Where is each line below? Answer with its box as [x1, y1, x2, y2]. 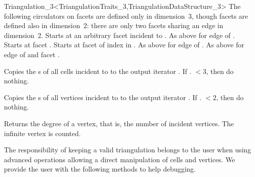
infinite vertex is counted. [4, 128, 81, 138]
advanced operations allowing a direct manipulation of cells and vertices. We [4, 154, 235, 164]
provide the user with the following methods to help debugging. [4, 164, 196, 174]
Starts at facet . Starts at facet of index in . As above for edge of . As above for [4, 39, 244, 50]
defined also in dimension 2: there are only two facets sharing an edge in [4, 20, 223, 31]
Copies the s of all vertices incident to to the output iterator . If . [4, 92, 202, 102]
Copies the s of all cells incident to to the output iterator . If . [4, 66, 191, 76]
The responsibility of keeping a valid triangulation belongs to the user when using [4, 144, 251, 155]
